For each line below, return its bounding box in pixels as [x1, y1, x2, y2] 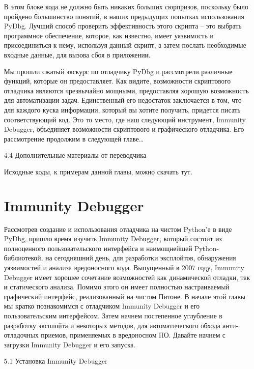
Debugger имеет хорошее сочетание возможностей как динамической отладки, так [4, 272, 250, 282]
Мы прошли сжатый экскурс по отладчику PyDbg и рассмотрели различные [4, 66, 232, 76]
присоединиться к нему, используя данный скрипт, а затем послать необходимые [4, 40, 246, 50]
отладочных [4, 330, 39, 340]
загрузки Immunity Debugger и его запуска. [4, 339, 136, 349]
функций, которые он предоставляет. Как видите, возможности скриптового [4, 76, 231, 86]
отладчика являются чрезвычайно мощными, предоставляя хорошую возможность [4, 85, 249, 95]
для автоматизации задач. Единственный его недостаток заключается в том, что [4, 95, 242, 105]
